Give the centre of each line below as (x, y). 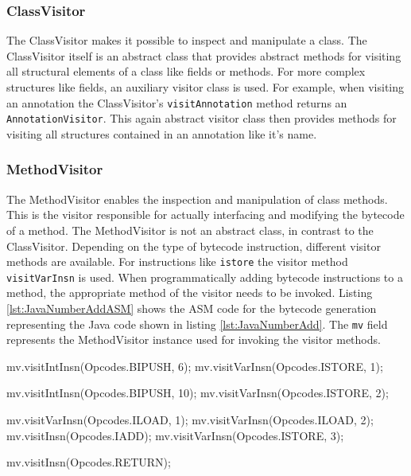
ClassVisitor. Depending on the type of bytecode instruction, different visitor (194, 246)
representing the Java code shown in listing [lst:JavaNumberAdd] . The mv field (197, 324)
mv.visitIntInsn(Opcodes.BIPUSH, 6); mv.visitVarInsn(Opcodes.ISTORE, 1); (195, 366)
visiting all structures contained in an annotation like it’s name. (162, 133)
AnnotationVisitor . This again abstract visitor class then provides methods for (202, 118)
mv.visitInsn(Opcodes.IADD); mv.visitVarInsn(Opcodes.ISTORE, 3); (175, 435)
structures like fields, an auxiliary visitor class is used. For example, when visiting (205, 87)
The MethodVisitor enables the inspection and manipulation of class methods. (197, 199)
